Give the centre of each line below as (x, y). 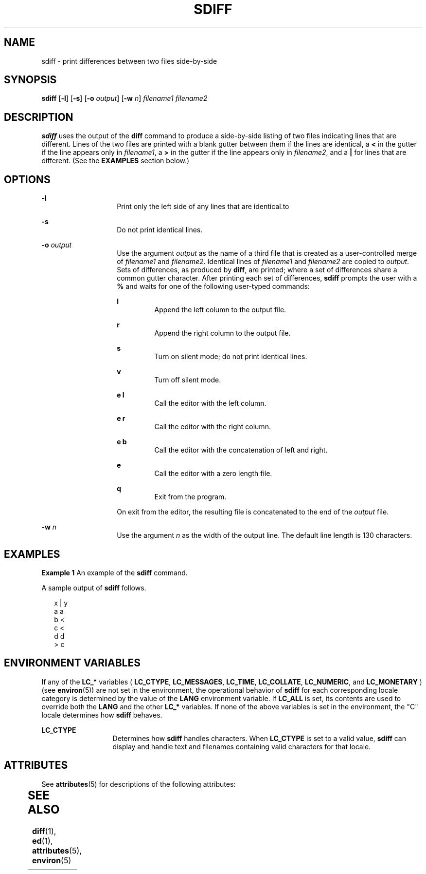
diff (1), (44, 831)
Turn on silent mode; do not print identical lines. (231, 357)
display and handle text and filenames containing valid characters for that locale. (242, 746)
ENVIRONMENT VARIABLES (72, 663)
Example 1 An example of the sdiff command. (115, 572)
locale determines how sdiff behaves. (102, 715)
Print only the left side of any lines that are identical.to (203, 207)
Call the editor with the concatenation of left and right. (241, 450)
